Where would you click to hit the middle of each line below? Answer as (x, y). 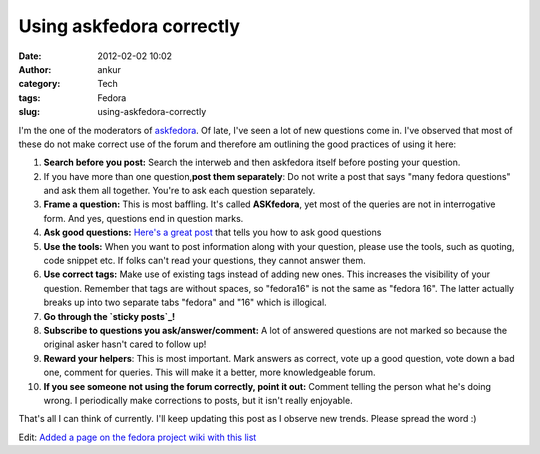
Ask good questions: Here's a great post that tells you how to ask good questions (212, 232)
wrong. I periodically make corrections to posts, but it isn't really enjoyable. (198, 400)
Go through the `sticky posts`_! (109, 316)
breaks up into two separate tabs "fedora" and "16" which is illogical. (185, 302)
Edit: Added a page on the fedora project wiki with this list (137, 437)
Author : (35, 69)
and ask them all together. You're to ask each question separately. (179, 191)
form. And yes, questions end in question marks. (143, 218)
